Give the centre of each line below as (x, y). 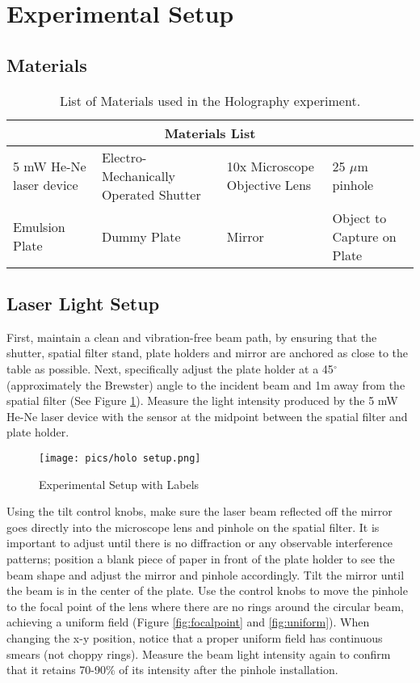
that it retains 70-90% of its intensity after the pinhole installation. (172, 670)
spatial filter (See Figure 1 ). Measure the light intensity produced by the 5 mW (202, 401)
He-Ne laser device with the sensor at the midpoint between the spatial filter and (207, 416)
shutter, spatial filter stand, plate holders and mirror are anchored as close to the (207, 353)
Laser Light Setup (83, 303)
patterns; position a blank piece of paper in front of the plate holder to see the (201, 558)
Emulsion (39, 227)
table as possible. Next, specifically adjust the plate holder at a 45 (170, 368)
